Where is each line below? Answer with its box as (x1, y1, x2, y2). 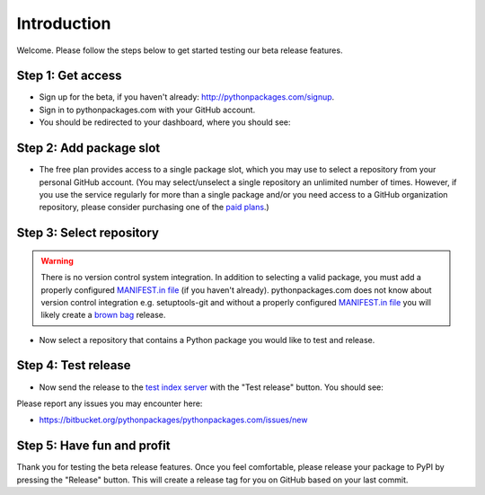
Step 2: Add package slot (16, 140, 161, 156)
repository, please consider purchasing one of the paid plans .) (39, 202, 269, 213)
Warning (40, 255, 74, 266)
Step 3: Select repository (16, 225, 159, 241)
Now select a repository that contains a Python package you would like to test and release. (39, 334, 375, 345)
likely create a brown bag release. (40, 310, 166, 321)
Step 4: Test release (16, 358, 131, 373)
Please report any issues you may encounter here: (16, 398, 203, 409)
